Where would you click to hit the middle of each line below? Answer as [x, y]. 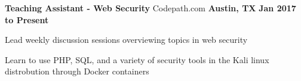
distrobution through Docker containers [77, 71]
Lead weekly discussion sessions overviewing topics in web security [126, 40]
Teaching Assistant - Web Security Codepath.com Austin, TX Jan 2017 [150, 8]
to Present [27, 19]
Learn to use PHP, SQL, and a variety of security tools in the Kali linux [137, 59]
